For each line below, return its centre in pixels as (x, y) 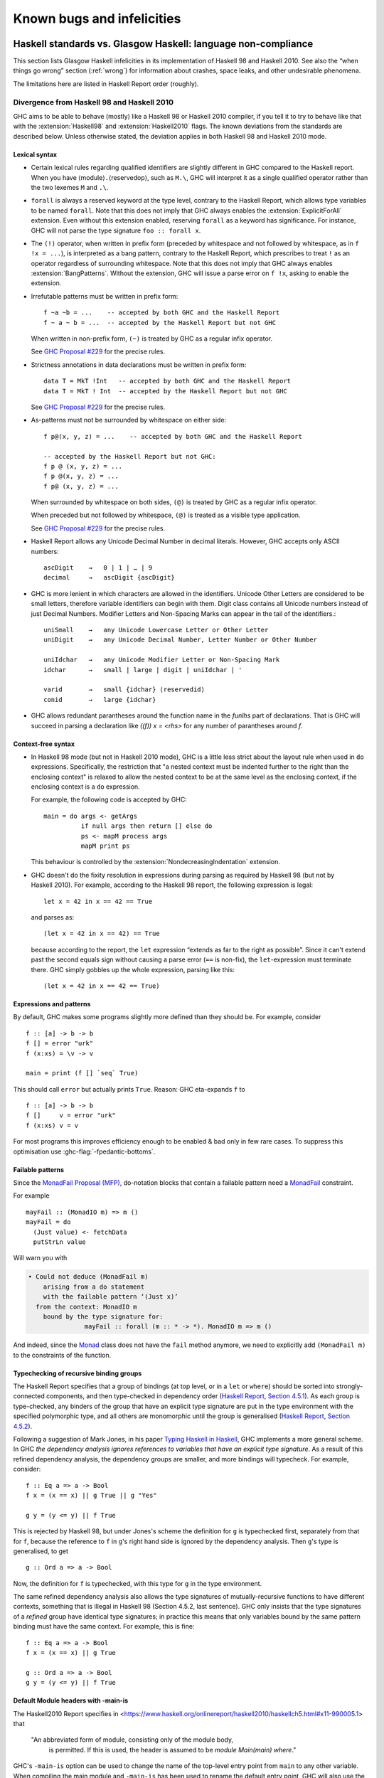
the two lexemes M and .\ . (70, 187)
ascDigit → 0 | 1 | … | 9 (98, 568)
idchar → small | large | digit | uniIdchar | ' (143, 670)
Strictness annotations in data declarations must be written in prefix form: (139, 364)
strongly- (350, 1386)
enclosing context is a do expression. (85, 787)
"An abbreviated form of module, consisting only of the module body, (132, 1740)
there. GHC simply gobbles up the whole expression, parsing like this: (133, 969)
